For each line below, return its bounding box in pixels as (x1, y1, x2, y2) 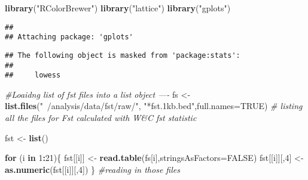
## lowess (5, 71, 61, 80)
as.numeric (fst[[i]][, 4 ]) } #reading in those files (5, 163, 180, 175)
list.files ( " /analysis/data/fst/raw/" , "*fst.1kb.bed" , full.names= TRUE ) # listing (5, 100, 303, 112)
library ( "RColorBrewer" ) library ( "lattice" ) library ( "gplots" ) (5, 2, 231, 14)
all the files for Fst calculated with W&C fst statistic (5, 111, 197, 124)
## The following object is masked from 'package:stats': (5, 51, 240, 60)
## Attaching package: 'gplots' (5, 33, 133, 42)
